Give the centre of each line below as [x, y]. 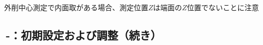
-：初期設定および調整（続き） [84, 35]
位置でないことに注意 [223, 7]
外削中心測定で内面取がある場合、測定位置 [76, 7]
